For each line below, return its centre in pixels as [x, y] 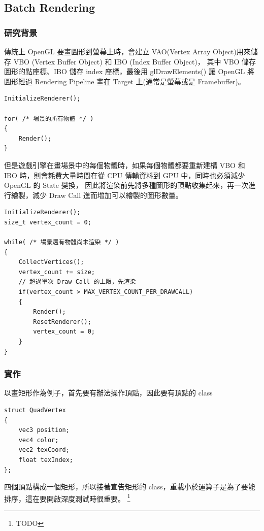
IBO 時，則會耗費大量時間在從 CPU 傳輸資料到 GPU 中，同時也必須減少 [125, 175]
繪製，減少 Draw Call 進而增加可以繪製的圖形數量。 [97, 195]
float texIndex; [46, 460]
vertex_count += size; [57, 272]
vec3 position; [44, 430]
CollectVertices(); [51, 262]
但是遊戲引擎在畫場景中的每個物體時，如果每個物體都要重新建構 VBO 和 [125, 165]
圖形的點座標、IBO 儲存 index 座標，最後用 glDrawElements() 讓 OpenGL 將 [129, 71]
